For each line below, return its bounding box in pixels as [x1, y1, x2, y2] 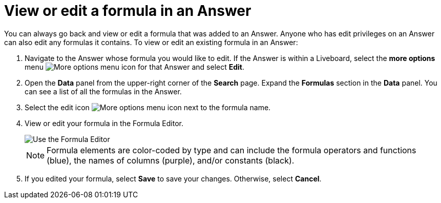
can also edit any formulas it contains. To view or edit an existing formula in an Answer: [4, 37, 298, 47]
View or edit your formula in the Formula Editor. [25, 118, 183, 128]
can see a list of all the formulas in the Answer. [25, 87, 182, 96]
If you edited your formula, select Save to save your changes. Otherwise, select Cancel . [25, 174, 322, 183]
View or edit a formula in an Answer [4, 2, 251, 19]
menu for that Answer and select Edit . [25, 62, 245, 71]
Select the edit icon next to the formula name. [25, 103, 271, 112]
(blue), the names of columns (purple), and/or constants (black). [47, 155, 295, 166]
